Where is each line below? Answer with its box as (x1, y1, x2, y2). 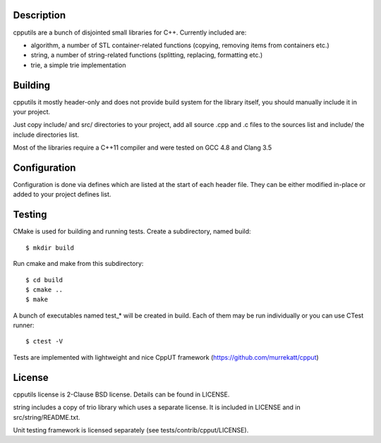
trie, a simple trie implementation (30, 61, 126, 69)
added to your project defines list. (13, 190, 111, 199)
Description (13, 9, 66, 21)
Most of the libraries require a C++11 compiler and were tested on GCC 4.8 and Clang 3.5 (13, 143, 272, 152)
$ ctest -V (25, 337, 64, 346)
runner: (13, 321, 35, 329)
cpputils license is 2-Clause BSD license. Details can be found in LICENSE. (13, 390, 230, 399)
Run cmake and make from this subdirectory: (13, 260, 144, 268)
